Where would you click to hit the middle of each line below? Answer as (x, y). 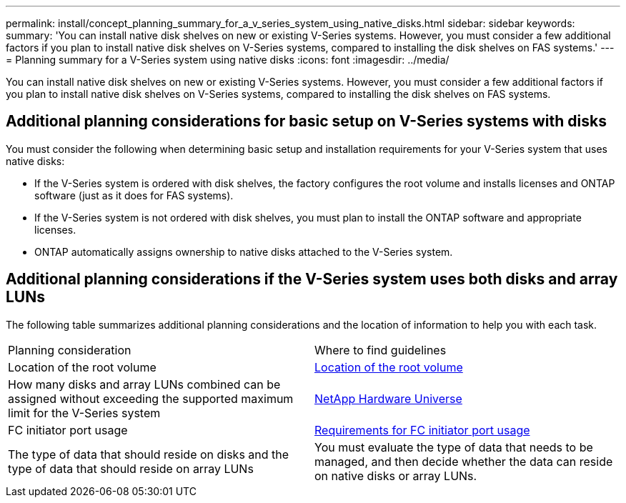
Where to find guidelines (381, 350)
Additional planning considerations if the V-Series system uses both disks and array (312, 279)
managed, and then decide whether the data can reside (464, 461)
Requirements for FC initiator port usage (422, 430)
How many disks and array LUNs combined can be (144, 384)
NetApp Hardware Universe (388, 398)
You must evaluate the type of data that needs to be (454, 447)
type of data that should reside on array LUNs (131, 468)
